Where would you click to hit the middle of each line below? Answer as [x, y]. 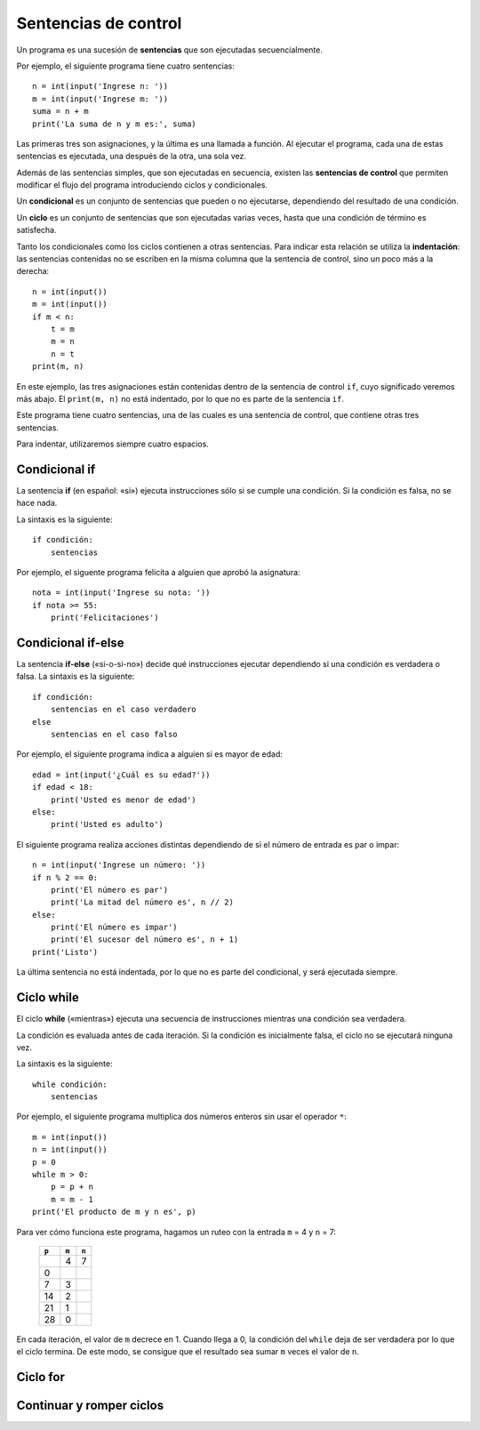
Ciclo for [41, 1377]
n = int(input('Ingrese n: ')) [100, 86]
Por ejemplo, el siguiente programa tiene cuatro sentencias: [126, 66]
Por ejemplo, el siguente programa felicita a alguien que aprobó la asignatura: [159, 572]
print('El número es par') [109, 890]
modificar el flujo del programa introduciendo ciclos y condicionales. [142, 185]
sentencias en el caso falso [114, 734]
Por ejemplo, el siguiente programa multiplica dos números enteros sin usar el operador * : [181, 1117]
